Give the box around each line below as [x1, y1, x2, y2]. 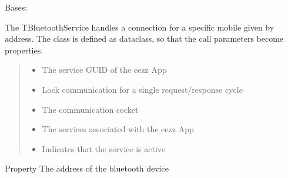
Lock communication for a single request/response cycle [42, 83, 243, 95]
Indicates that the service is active [42, 142, 166, 155]
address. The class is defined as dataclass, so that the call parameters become [5, 32, 284, 45]
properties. [5, 43, 43, 56]
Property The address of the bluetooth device [5, 162, 169, 174]
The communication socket [42, 103, 139, 115]
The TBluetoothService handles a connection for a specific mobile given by [5, 21, 274, 33]
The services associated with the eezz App [42, 123, 194, 135]
